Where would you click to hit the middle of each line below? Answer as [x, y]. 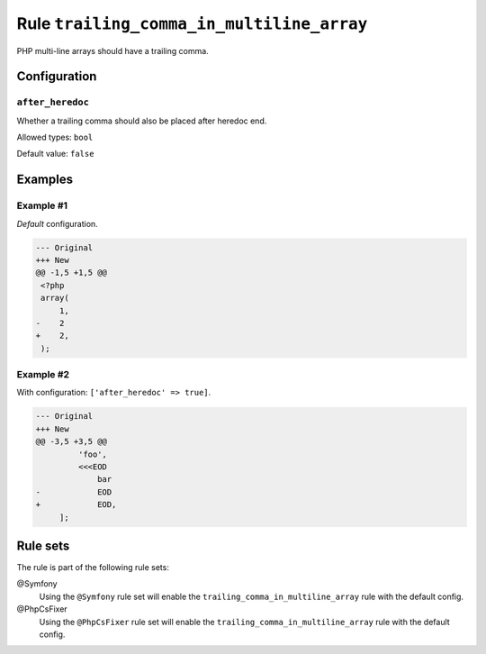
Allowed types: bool [55, 137]
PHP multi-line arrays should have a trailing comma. [112, 50]
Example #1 [42, 205]
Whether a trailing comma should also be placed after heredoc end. [142, 121]
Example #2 [43, 375]
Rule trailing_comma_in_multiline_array [192, 23]
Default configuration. [57, 223]
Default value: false [55, 154]
